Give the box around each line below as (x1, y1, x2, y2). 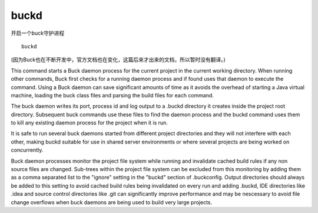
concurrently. (11, 146, 44, 153)
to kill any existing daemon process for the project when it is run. (11, 119, 168, 126)
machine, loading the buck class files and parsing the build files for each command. (11, 91, 214, 99)
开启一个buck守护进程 (11, 30, 65, 37)
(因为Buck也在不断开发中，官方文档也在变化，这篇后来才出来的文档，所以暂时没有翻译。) (11, 56, 226, 63)
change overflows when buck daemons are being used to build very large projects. (11, 198, 213, 206)
